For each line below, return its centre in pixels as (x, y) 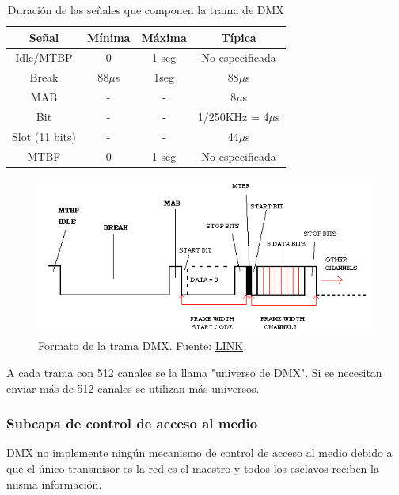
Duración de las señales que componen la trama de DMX (146, 10)
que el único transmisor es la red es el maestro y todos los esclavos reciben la (193, 468)
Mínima (108, 37)
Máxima (164, 37)
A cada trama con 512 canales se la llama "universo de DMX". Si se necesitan (194, 372)
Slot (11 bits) (44, 136)
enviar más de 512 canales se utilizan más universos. (133, 388)
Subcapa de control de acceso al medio (132, 423)
